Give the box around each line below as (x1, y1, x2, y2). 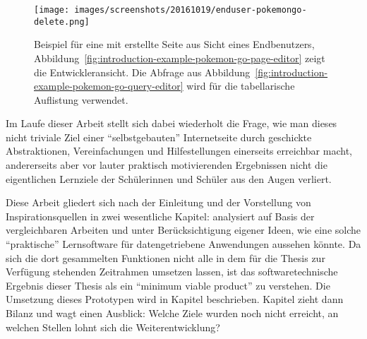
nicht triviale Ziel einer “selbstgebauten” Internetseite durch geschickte (6, 129, 312, 144)
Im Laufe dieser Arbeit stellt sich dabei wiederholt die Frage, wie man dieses (6, 116, 337, 131)
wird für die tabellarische (186, 78, 295, 93)
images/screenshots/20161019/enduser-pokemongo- (74, 5, 307, 15)
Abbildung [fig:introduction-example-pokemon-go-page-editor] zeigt (34, 50, 325, 65)
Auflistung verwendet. (34, 92, 128, 107)
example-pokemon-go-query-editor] (34, 78, 183, 93)
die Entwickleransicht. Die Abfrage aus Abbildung (34, 64, 251, 79)
